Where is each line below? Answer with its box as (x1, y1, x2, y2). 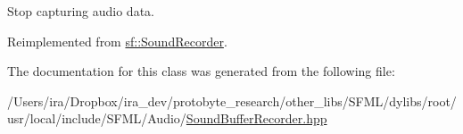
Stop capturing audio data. (7, 2, 154, 20)
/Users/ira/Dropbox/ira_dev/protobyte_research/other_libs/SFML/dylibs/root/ (7, 91, 457, 110)
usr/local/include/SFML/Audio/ (7, 109, 186, 128)
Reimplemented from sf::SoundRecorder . (7, 31, 227, 50)
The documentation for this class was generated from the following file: (7, 62, 395, 80)
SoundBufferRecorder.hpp (186, 109, 327, 128)
